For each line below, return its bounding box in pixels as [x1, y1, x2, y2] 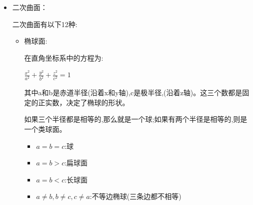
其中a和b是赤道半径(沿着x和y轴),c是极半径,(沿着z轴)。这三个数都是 [24, 87, 242, 98]
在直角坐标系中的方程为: [24, 52, 103, 63]
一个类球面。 [24, 124, 66, 134]
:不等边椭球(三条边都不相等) [89, 191, 181, 201]
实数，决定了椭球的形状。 [45, 97, 129, 107]
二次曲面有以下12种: [12, 19, 77, 29]
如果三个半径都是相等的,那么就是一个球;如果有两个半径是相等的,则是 [24, 114, 247, 124]
